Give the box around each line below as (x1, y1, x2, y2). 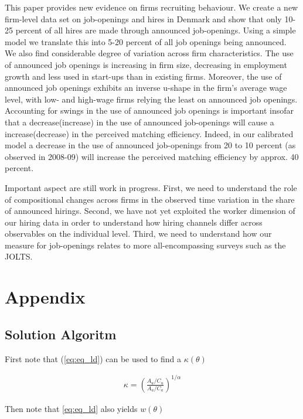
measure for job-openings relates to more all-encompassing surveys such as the (5, 239, 286, 251)
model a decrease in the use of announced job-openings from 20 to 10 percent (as (5, 139, 296, 151)
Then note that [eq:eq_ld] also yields (5, 402, 138, 414)
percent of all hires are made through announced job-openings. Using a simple (15, 24, 296, 36)
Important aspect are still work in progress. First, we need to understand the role (5, 181, 297, 193)
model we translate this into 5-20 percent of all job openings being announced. (5, 35, 287, 47)
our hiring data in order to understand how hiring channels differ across (5, 216, 263, 228)
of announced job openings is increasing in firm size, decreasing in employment (5, 58, 287, 70)
